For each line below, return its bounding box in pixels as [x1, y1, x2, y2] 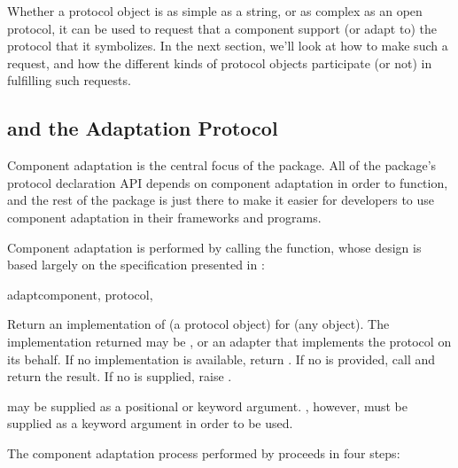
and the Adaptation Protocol [7, 114, 278, 142]
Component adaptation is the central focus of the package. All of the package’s [7, 156, 437, 175]
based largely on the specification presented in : [7, 255, 265, 274]
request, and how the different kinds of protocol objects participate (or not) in [7, 53, 432, 72]
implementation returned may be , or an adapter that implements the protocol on [7, 331, 452, 350]
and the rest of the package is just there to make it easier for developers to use [7, 191, 435, 209]
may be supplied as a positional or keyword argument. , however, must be [7, 396, 408, 415]
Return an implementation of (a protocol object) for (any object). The [7, 315, 390, 333]
